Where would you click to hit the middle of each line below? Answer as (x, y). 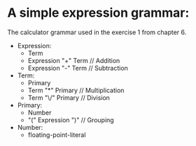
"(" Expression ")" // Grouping (71, 119)
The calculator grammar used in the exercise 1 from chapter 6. (97, 32)
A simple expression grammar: (98, 13)
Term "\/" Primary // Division (69, 97)
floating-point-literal (57, 135)
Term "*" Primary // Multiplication (76, 90)
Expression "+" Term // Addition (74, 60)
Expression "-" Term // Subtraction (78, 68)
